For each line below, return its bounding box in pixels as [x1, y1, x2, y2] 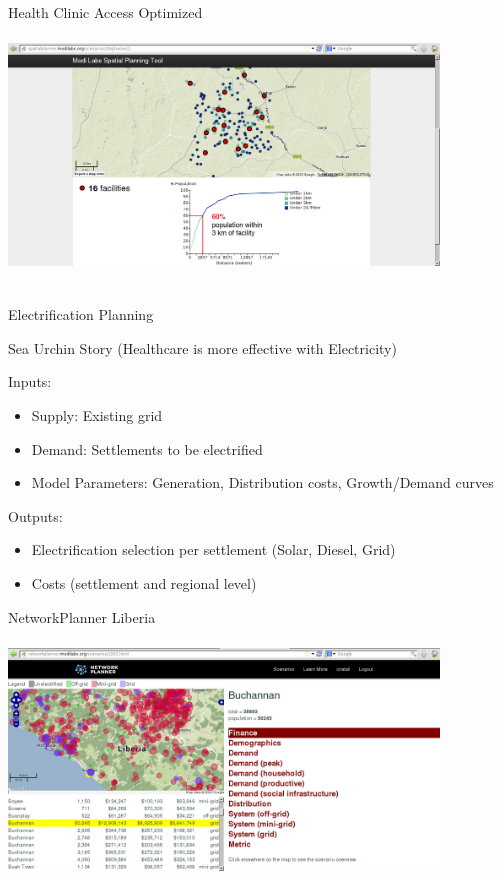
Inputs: [8, 371, 52, 392]
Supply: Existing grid [31, 404, 163, 425]
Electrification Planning [8, 304, 154, 325]
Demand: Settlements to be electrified [31, 438, 263, 459]
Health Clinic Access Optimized [8, 2, 203, 22]
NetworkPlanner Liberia [8, 606, 156, 627]
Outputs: [8, 505, 63, 526]
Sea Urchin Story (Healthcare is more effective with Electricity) [8, 337, 397, 358]
